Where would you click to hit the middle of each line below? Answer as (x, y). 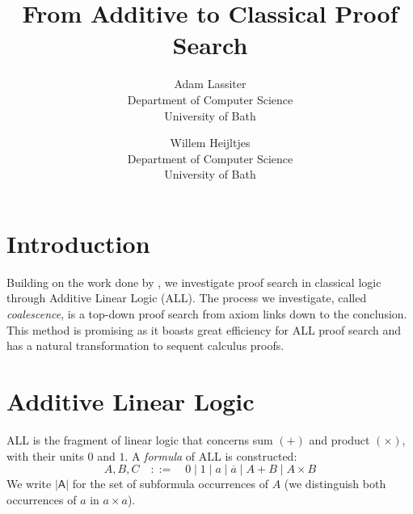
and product (339, 439)
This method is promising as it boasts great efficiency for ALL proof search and (204, 329)
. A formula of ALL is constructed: (211, 455)
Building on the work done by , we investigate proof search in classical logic (194, 282)
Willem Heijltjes (210, 143)
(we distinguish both (335, 484)
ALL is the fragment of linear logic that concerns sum (140, 439)
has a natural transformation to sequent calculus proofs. (145, 345)
